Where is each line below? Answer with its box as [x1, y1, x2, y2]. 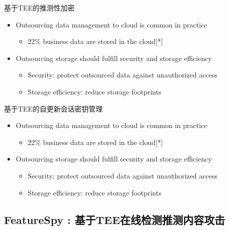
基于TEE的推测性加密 [4, 2, 75, 12]
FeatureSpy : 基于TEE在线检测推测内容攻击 [4, 211, 225, 227]
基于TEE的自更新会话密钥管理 [4, 103, 103, 113]
